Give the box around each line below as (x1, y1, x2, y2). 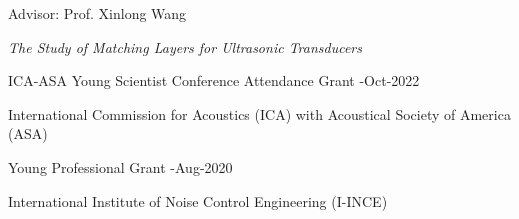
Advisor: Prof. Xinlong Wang (8, 3, 187, 23)
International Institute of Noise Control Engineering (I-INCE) (8, 190, 388, 211)
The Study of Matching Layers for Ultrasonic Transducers (8, 36, 362, 57)
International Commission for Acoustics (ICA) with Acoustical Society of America (8, 103, 511, 124)
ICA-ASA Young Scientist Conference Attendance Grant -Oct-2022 (8, 70, 420, 91)
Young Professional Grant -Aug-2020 (8, 156, 233, 177)
